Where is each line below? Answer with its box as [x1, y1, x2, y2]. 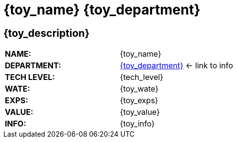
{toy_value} [119, 107, 160, 117]
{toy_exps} [119, 95, 158, 106]
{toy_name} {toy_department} [3, 1, 201, 18]
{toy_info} [119, 119, 155, 129]
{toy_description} [3, 27, 90, 39]
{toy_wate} [119, 84, 159, 94]
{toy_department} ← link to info [119, 61, 233, 71]
